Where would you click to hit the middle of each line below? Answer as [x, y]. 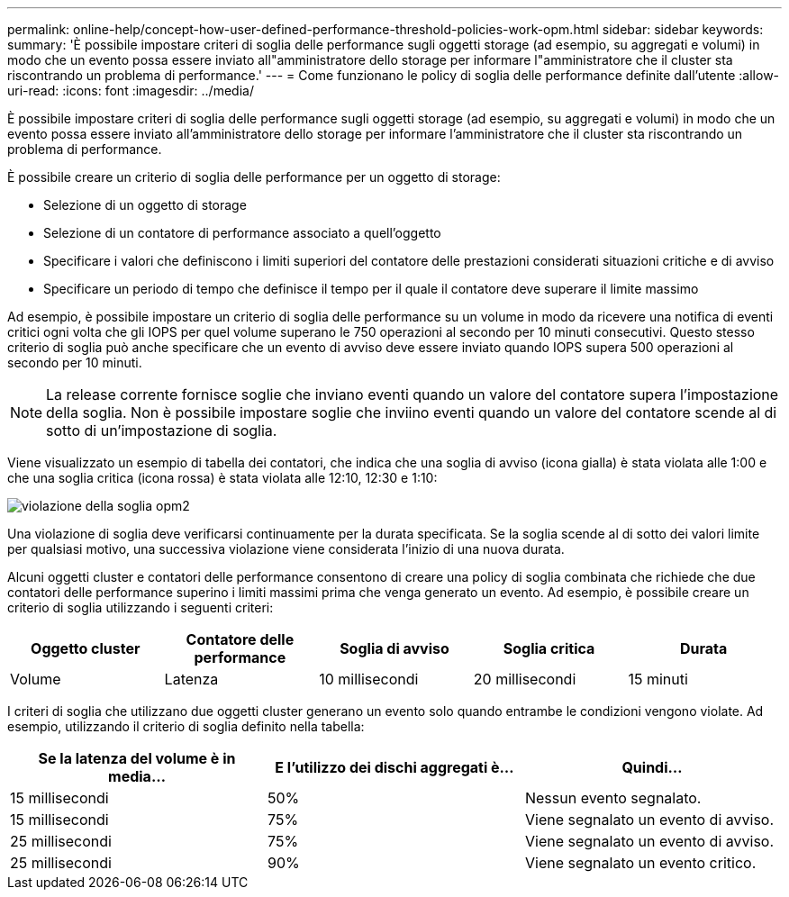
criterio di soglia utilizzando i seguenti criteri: [141, 607]
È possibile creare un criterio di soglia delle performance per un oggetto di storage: [254, 177]
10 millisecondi [369, 679]
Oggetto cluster [86, 648]
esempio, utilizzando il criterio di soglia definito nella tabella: [186, 726]
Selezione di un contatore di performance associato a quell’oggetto [242, 233]
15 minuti [658, 679]
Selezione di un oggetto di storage [145, 205]
